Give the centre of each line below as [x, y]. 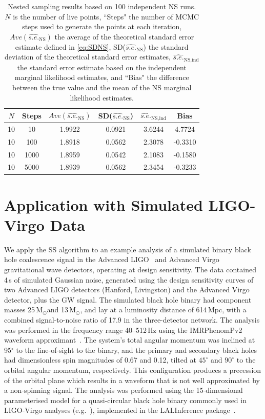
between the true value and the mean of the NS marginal [102, 87]
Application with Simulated [104, 204]
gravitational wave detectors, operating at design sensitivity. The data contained [130, 270]
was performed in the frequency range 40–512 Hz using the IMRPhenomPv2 [123, 330]
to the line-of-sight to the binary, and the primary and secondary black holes [136, 350]
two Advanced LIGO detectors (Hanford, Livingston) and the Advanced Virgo [127, 290]
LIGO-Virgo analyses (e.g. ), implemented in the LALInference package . [120, 410]
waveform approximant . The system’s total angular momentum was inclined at [130, 340]
